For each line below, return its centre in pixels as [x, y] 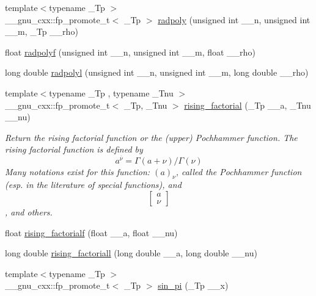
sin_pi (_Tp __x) [193, 285]
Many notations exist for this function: [78, 171]
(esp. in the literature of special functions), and [93, 185]
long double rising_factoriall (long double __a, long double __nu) [131, 253]
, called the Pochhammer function [239, 171]
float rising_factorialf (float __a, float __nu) [91, 232]
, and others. [29, 211]
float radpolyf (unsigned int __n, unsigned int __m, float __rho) [130, 52]
